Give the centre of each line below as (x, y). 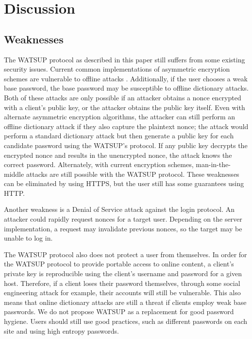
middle (14, 174)
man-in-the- (213, 164)
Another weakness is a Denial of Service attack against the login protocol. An (119, 209)
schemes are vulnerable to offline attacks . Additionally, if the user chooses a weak (126, 78)
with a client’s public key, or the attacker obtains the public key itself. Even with (125, 107)
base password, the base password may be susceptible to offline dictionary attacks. (126, 88)
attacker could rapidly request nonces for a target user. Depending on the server (123, 219)
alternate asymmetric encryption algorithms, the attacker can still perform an (120, 117)
